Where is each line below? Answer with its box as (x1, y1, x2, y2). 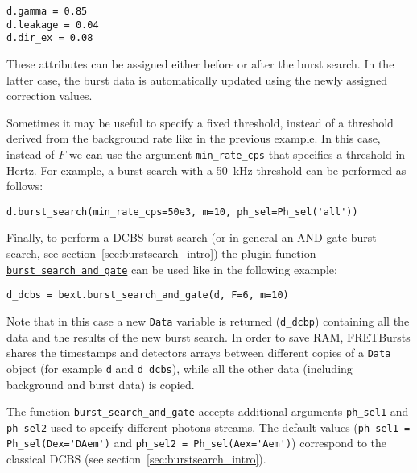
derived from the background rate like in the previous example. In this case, (6, 130, 381, 147)
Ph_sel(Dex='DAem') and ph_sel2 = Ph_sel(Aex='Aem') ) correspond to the (6, 434, 387, 451)
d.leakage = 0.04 (6, 19, 99, 31)
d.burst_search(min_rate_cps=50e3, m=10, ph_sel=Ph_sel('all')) (6, 205, 358, 218)
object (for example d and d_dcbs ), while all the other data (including (6, 359, 353, 376)
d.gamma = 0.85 (6, 6, 88, 17)
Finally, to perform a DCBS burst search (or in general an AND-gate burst (6, 229, 377, 246)
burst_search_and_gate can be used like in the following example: (6, 260, 337, 277)
